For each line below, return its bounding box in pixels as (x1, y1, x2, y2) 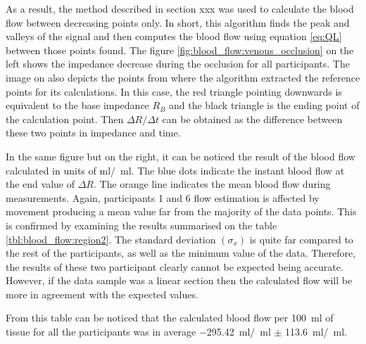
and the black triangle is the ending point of (169, 98, 360, 113)
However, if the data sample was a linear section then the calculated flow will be (6, 273, 353, 288)
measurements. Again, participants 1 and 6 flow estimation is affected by (6, 190, 320, 205)
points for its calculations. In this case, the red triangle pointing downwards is (6, 84, 342, 98)
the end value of (6, 177, 75, 191)
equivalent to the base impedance (6, 98, 149, 113)
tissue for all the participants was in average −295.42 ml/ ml (6, 324, 271, 339)
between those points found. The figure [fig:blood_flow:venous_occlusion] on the (6, 42, 354, 57)
